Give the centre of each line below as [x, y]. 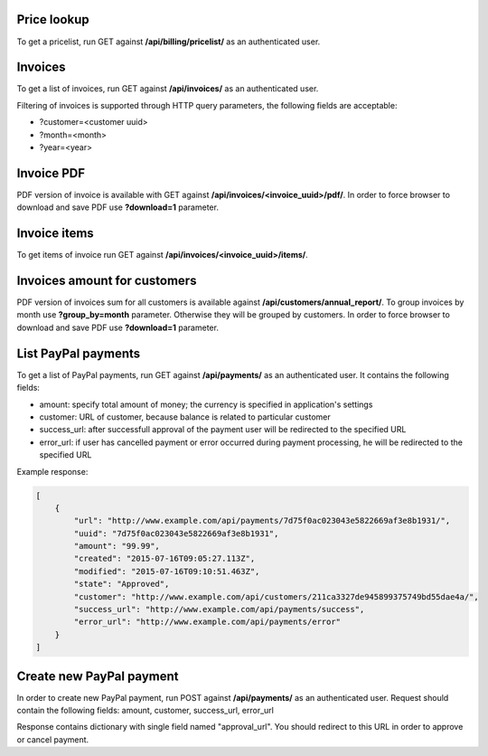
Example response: [52, 471]
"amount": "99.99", [117, 546]
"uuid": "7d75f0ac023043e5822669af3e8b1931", [176, 533]
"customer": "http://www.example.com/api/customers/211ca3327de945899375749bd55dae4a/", [276, 596]
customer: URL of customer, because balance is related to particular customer [185, 417]
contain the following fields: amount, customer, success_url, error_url [145, 711]
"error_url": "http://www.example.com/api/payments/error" [207, 622]
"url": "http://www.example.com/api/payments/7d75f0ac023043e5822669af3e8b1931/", [262, 521]
